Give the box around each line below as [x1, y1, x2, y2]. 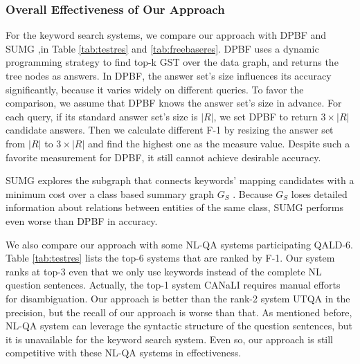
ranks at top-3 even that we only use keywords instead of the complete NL [6, 264, 322, 278]
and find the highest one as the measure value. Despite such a [87, 136, 350, 150]
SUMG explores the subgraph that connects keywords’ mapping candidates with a [6, 173, 354, 188]
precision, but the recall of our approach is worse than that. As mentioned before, [6, 304, 352, 319]
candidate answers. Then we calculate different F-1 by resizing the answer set [6, 122, 334, 137]
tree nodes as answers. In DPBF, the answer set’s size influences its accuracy [6, 69, 332, 82]
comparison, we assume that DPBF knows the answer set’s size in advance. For [6, 95, 342, 110]
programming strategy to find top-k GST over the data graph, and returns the [6, 55, 339, 69]
